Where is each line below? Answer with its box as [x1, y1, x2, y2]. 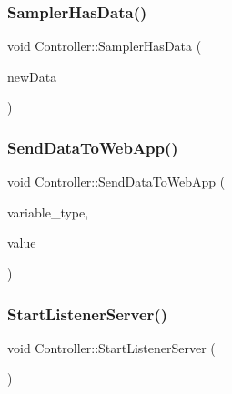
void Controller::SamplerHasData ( [7, 36, 202, 56]
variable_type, [7, 202, 89, 221]
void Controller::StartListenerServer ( [7, 338, 216, 357]
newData [7, 66, 57, 86]
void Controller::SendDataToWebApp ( [7, 172, 226, 191]
